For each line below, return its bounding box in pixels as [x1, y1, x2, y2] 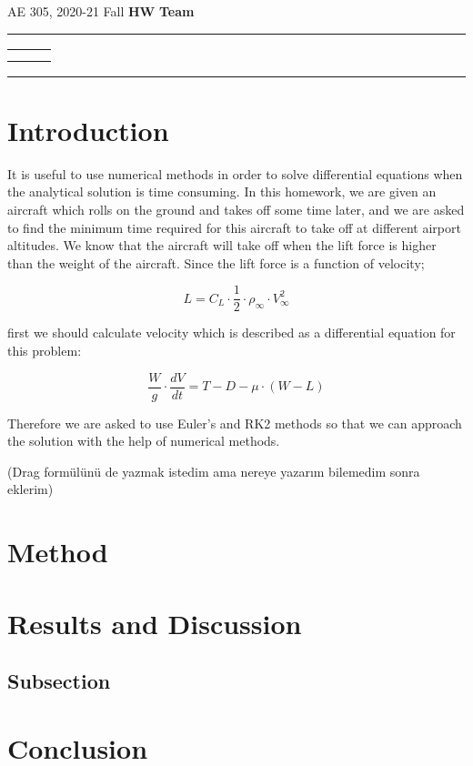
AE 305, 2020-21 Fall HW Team [7, 2, 195, 20]
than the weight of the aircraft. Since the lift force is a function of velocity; [7, 253, 425, 272]
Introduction [7, 111, 169, 148]
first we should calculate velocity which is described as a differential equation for [7, 323, 456, 342]
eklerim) [7, 479, 54, 499]
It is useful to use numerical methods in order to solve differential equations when [7, 164, 463, 183]
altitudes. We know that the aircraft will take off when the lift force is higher [7, 236, 437, 255]
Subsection [7, 667, 111, 695]
